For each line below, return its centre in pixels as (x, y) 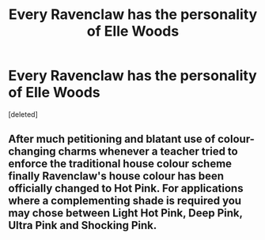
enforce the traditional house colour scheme (120, 164)
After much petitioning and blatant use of (112, 139)
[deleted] (23, 114)
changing (32, 152)
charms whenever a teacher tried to (148, 152)
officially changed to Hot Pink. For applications (126, 188)
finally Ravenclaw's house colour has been (116, 176)
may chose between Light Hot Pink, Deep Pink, (125, 214)
